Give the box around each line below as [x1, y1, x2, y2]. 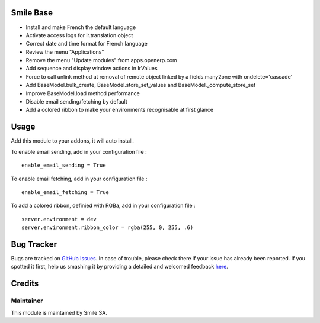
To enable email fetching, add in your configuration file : [11, 175, 148, 182]
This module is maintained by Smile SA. [11, 309, 108, 316]
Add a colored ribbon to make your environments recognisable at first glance [25, 106, 214, 114]
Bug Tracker [11, 239, 57, 249]
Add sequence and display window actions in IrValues [25, 65, 158, 72]
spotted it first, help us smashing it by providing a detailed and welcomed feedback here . [11, 263, 228, 270]
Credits [11, 279, 39, 289]
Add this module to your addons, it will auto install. [11, 137, 135, 144]
